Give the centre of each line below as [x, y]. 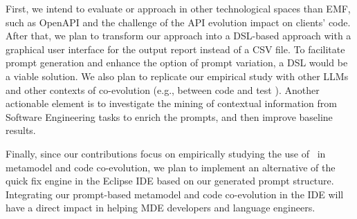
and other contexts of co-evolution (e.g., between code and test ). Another [163, 89]
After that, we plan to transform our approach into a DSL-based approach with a [178, 36]
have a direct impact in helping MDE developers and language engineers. [161, 208]
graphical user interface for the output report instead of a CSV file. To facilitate [175, 49]
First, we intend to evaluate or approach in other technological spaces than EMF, [178, 8]
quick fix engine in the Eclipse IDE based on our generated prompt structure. [170, 181]
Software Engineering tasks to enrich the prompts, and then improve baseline [169, 116]
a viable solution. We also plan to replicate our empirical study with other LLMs [177, 76]
